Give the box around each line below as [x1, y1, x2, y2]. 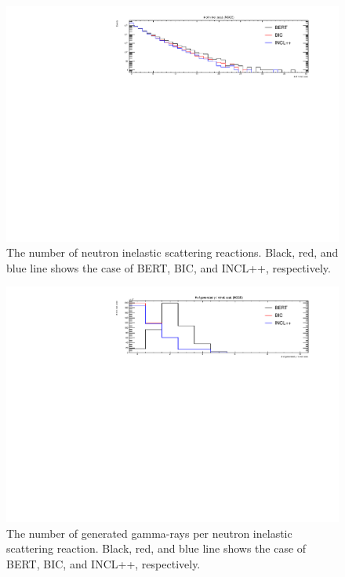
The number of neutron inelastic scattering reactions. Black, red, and [6, 244, 339, 261]
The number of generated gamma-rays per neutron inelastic [6, 524, 292, 541]
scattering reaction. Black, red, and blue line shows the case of [6, 540, 307, 557]
